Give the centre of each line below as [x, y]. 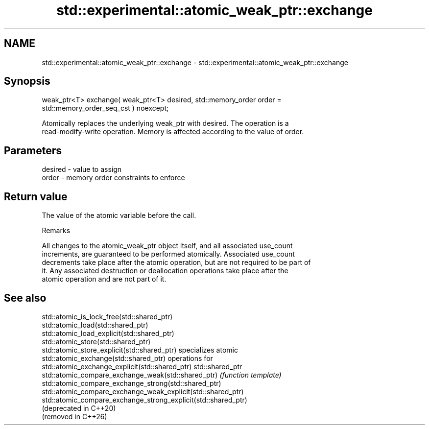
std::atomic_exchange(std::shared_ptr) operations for [127, 358]
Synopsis [27, 81]
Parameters [33, 150]
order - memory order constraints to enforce [113, 178]
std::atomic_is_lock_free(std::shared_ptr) [107, 316]
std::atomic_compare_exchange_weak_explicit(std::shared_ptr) [143, 391]
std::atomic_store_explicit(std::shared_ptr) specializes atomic [140, 350]
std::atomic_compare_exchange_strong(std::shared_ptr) [131, 383]
